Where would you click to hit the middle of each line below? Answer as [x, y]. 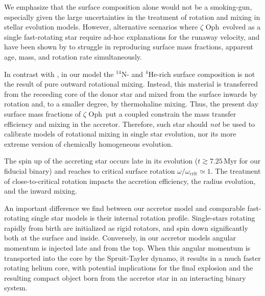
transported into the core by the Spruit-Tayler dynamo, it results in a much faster [132, 258]
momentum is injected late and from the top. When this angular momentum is [127, 248]
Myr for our [242, 161]
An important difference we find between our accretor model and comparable [125, 208]
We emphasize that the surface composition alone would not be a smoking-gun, [128, 7]
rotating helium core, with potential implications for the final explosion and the [129, 268]
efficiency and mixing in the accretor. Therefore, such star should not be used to [130, 124]
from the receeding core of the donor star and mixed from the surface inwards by [131, 93]
